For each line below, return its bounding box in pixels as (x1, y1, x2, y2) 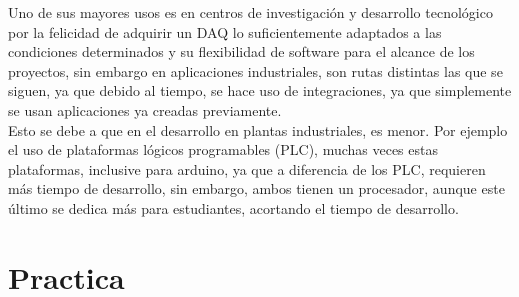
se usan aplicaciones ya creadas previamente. (8, 99, 282, 120)
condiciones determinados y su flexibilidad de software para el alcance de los (8, 41, 475, 62)
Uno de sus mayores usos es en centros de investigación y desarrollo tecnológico (8, 2, 493, 22)
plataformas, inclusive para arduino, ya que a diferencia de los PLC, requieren (8, 158, 486, 179)
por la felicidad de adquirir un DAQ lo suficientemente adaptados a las (8, 21, 442, 42)
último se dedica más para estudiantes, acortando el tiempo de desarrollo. (8, 197, 459, 218)
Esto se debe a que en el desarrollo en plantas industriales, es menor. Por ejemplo (8, 119, 508, 140)
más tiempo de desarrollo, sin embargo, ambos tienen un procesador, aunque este (8, 178, 505, 199)
